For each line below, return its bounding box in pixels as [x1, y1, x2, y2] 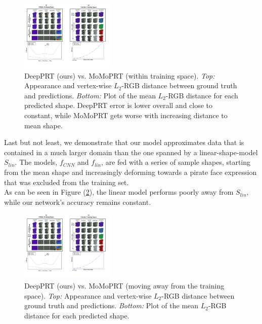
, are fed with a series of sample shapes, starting [101, 157, 251, 167]
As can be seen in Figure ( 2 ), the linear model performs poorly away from [4, 187, 234, 197]
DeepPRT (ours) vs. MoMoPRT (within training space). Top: [24, 70, 215, 81]
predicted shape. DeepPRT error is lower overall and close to [24, 100, 213, 111]
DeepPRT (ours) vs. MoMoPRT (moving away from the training [24, 280, 225, 291]
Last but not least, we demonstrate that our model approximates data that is [4, 137, 244, 148]
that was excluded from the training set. [4, 176, 129, 187]
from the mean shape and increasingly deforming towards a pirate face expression [4, 166, 257, 177]
